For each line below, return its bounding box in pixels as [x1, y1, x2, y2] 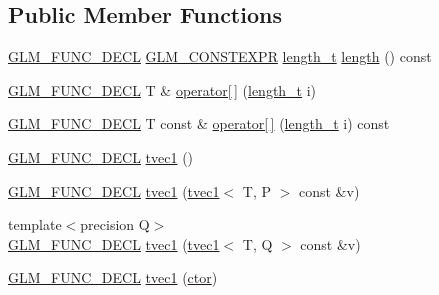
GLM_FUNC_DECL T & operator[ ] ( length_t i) [8, 79, 317, 100]
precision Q [80, 214, 150, 235]
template [8, 214, 62, 235]
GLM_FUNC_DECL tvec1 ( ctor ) [8, 267, 218, 288]
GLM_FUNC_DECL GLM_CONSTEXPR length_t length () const [8, 46, 432, 67]
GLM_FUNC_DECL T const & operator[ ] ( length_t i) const [8, 113, 390, 134]
